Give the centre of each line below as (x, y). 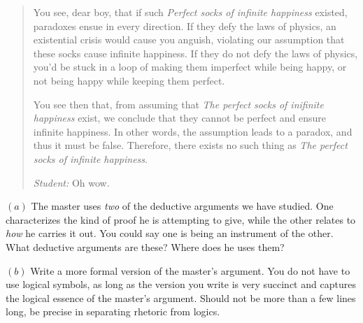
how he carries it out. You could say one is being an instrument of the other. (170, 233)
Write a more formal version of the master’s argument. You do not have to (190, 270)
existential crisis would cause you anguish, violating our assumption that (189, 40)
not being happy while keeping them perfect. (129, 80)
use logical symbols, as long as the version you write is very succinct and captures (181, 284)
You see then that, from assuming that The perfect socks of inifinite (178, 104)
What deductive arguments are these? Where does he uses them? (145, 246)
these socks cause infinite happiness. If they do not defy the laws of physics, (195, 53)
